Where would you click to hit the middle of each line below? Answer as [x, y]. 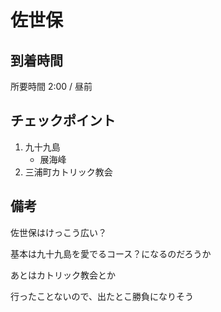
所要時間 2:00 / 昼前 [51, 86]
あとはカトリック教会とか [63, 275]
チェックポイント [63, 121]
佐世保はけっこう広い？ [58, 232]
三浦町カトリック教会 [68, 172]
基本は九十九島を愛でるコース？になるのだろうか [111, 253]
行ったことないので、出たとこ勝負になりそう [102, 296]
